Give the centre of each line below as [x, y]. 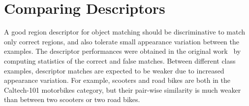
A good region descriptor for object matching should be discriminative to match [125, 32]
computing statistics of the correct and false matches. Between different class [120, 60]
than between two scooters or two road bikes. [72, 99]
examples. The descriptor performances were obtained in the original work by [123, 51]
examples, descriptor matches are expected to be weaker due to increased [114, 70]
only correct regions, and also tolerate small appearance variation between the [122, 41]
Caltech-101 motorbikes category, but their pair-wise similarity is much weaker [123, 89]
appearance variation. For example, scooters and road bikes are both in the [117, 80]
